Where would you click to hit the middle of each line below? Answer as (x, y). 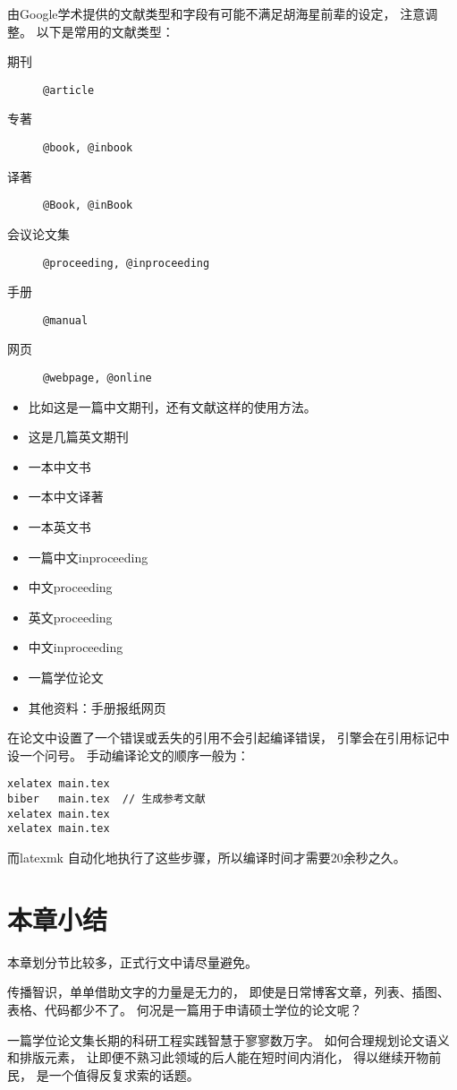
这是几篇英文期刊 (78, 437)
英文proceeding (70, 617)
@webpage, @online (97, 378)
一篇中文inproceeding (88, 557)
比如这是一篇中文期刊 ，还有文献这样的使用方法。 (172, 406)
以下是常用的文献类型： (105, 31)
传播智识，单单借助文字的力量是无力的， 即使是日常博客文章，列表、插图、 (228, 992)
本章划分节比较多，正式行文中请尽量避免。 (132, 961)
